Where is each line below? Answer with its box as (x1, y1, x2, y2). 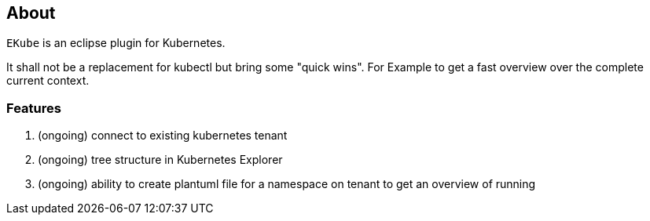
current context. (6, 74, 90, 88)
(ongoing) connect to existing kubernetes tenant (38, 129, 288, 143)
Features (6, 100, 61, 116)
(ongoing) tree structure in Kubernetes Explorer (38, 153, 283, 167)
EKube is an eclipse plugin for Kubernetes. (6, 36, 226, 50)
